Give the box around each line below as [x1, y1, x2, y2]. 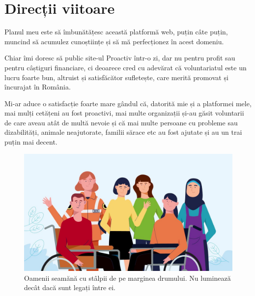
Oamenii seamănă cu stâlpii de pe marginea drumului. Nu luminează [24, 272, 231, 283]
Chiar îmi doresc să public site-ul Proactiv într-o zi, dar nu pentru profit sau [4, 53, 235, 63]
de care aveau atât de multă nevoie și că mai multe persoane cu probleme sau [4, 117, 238, 127]
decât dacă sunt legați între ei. [24, 282, 115, 293]
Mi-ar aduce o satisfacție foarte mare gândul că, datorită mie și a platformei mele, [4, 98, 252, 108]
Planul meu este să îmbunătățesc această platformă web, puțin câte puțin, [4, 27, 228, 37]
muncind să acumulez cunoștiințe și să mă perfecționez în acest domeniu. [4, 36, 224, 46]
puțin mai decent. [4, 137, 57, 147]
